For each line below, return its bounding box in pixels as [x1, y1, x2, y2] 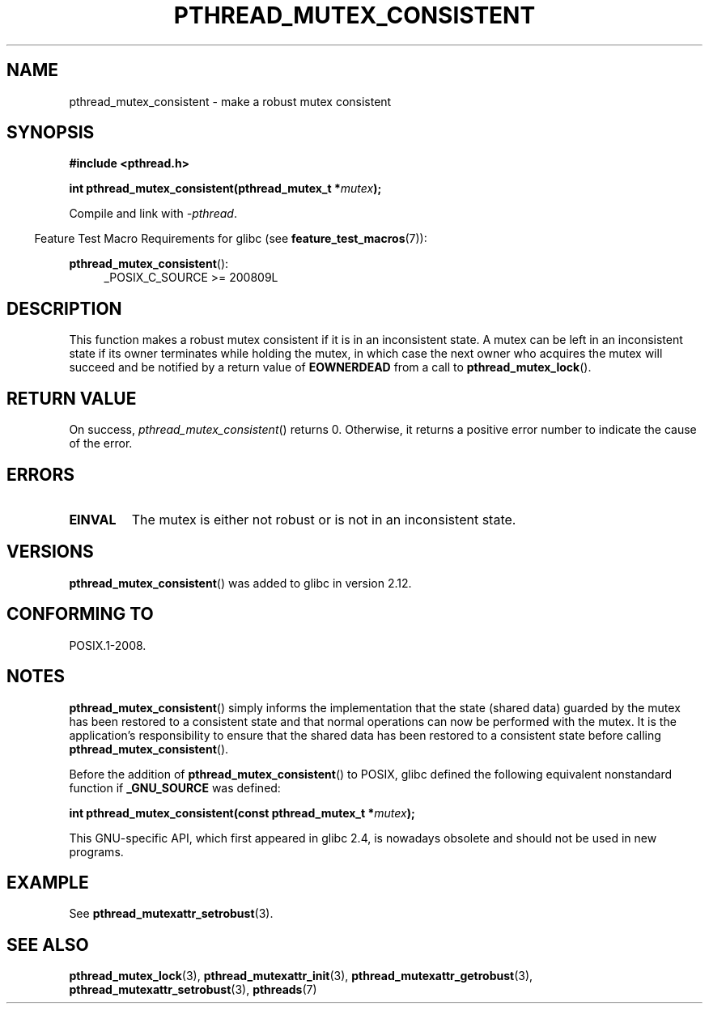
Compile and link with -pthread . [69, 206, 237, 221]
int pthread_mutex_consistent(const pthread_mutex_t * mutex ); [69, 805, 415, 820]
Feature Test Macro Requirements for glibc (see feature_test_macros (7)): [34, 231, 427, 246]
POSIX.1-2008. [69, 638, 146, 652]
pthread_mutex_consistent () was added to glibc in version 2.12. [69, 575, 412, 590]
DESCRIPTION [6, 298, 122, 319]
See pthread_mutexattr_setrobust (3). [69, 906, 274, 921]
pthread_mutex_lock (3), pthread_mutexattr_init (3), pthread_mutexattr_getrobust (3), [69, 969, 533, 983]
